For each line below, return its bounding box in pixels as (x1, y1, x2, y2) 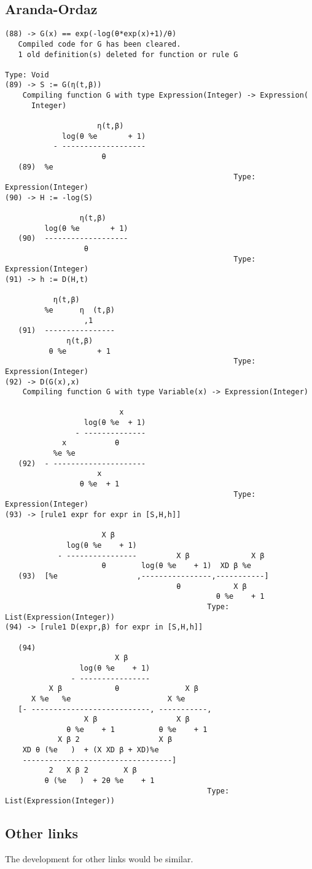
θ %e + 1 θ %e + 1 (66, 725, 208, 734)
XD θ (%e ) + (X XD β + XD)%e (22, 746, 159, 755)
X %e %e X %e (31, 694, 185, 703)
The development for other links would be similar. (5, 852, 193, 865)
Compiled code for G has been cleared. (18, 39, 181, 49)
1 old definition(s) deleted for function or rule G (18, 50, 238, 59)
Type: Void (5, 70, 49, 79)
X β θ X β (49, 684, 198, 693)
